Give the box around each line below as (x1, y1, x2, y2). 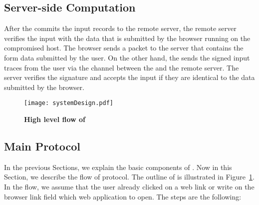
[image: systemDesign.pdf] (24, 99, 113, 107)
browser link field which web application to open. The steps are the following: (4, 191, 242, 201)
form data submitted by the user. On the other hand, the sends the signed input (4, 52, 250, 62)
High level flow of (24, 114, 86, 124)
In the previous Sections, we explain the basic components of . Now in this (4, 161, 232, 172)
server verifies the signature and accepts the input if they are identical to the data (4, 72, 255, 82)
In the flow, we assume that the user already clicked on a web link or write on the (4, 181, 255, 191)
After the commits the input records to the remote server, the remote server (4, 23, 237, 33)
